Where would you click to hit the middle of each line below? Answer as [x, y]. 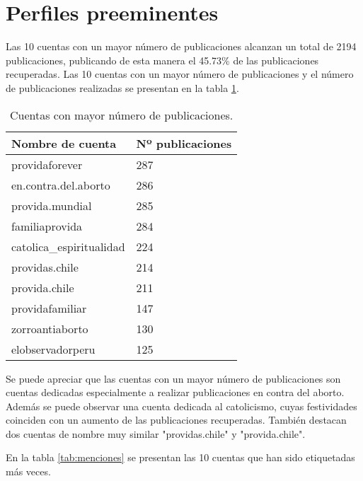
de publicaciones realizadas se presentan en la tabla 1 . [122, 87]
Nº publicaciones [184, 143]
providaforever [47, 164]
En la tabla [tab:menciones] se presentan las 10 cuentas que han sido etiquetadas [180, 457]
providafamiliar [49, 308]
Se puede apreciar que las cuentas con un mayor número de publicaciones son [173, 378]
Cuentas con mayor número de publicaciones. [121, 115]
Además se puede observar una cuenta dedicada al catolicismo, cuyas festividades [181, 406]
